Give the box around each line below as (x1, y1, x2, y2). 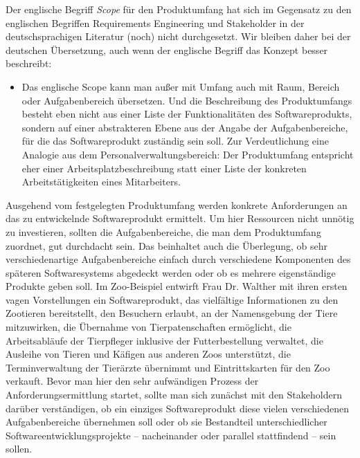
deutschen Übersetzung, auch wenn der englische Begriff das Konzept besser (6, 42, 328, 57)
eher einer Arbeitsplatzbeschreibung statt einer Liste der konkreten (21, 161, 307, 175)
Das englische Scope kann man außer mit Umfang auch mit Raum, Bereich (21, 79, 340, 93)
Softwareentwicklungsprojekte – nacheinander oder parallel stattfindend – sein (6, 428, 336, 442)
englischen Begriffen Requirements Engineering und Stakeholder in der (6, 15, 305, 30)
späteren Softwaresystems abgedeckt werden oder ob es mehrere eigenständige (6, 265, 336, 280)
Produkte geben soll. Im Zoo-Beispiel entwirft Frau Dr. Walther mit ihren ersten (6, 279, 348, 293)
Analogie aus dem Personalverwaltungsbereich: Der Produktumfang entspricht (21, 147, 354, 161)
